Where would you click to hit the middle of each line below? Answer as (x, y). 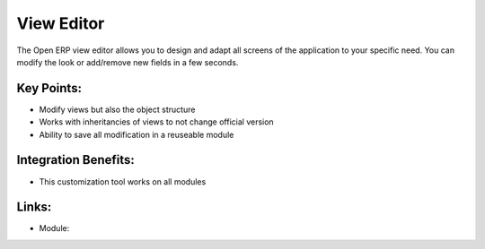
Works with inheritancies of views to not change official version (156, 122)
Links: (34, 207)
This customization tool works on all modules (123, 181)
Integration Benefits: (75, 160)
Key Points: (49, 88)
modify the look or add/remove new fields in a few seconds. (128, 62)
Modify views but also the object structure (117, 109)
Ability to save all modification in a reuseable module (137, 134)
